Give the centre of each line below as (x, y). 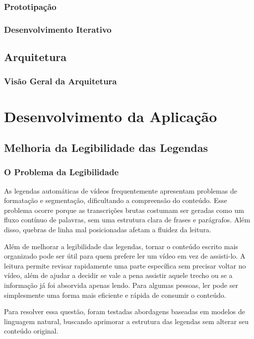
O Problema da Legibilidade (62, 172)
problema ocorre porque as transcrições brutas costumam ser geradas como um (124, 210)
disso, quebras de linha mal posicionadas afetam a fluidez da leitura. (108, 230)
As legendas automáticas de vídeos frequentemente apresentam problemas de (121, 190)
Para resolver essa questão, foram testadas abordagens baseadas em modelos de (125, 311)
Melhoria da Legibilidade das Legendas (106, 148)
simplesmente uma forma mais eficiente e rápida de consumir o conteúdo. (115, 295)
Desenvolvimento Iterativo (58, 29)
